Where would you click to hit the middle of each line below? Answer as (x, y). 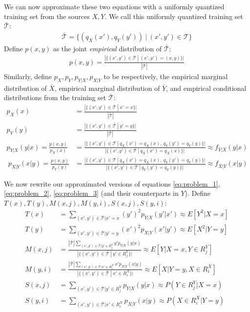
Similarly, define (28, 76)
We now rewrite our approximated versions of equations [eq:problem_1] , (112, 183)
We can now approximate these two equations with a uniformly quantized (114, 6)
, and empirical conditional (206, 88)
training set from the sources (47, 16)
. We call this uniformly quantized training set (174, 16)
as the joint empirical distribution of (107, 48)
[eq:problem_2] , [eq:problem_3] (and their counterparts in (91, 193)
